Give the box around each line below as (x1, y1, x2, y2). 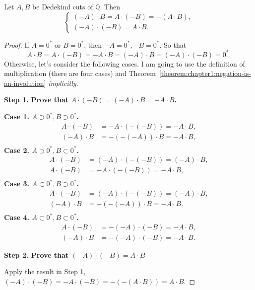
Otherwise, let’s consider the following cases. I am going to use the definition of (4, 58, 245, 69)
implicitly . (48, 77, 78, 88)
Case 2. (4, 145, 30, 155)
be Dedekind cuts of (32, 1, 93, 11)
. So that (159, 39, 187, 50)
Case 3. (4, 178, 30, 189)
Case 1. (4, 111, 30, 122)
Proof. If (4, 39, 29, 50)
